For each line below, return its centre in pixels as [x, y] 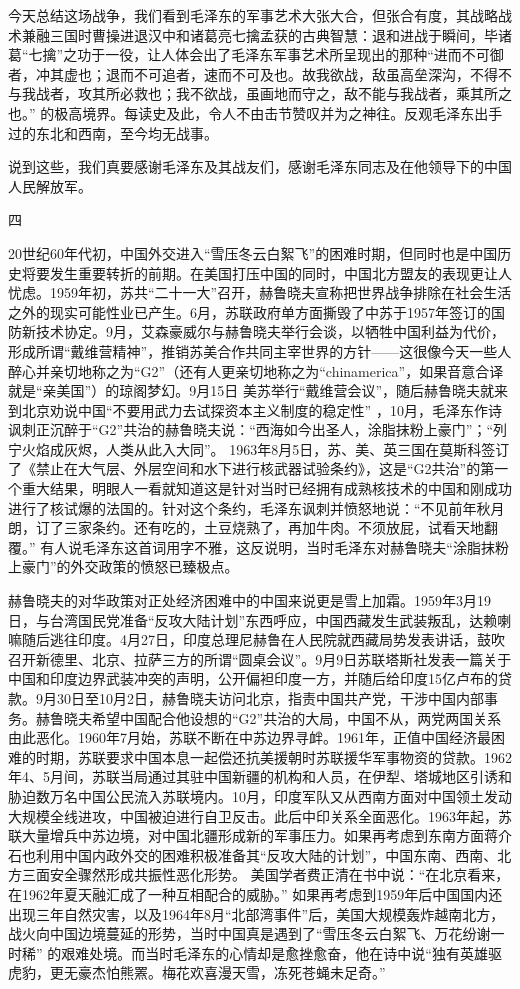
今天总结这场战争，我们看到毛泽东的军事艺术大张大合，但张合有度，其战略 [253, 15]
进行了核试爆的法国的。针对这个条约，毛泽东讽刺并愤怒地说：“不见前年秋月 [256, 507]
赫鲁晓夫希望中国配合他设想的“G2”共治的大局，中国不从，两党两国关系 [268, 717]
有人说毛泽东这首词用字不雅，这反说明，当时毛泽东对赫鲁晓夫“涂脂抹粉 [274, 546]
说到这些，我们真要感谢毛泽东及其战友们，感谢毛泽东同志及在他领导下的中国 [260, 166]
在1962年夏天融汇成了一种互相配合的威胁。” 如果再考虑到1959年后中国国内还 [255, 893]
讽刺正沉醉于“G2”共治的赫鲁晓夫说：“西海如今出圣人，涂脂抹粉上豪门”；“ [251, 429]
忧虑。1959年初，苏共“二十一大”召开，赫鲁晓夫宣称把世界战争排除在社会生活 [260, 292]
